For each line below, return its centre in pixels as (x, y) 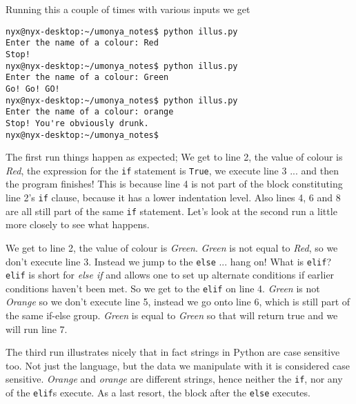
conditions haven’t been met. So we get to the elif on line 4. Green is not (163, 288)
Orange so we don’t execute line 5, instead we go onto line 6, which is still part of (178, 302)
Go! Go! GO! (33, 89)
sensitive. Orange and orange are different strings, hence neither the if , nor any (174, 379)
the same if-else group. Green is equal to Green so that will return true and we (172, 315)
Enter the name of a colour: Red (82, 43)
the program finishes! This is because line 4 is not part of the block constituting (174, 184)
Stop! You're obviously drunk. (77, 123)
